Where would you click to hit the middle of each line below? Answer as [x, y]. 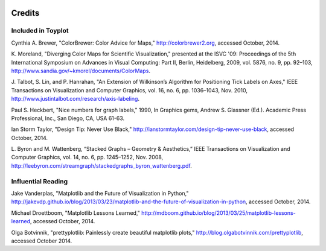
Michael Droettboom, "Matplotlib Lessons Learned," [75, 213]
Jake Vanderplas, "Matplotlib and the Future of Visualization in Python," [100, 193]
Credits [25, 13]
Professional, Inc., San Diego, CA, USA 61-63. [68, 118]
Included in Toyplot [40, 31]
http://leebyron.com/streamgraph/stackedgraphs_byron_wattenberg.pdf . [102, 165]
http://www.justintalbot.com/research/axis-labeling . [75, 99]
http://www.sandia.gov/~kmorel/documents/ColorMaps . [81, 71]
